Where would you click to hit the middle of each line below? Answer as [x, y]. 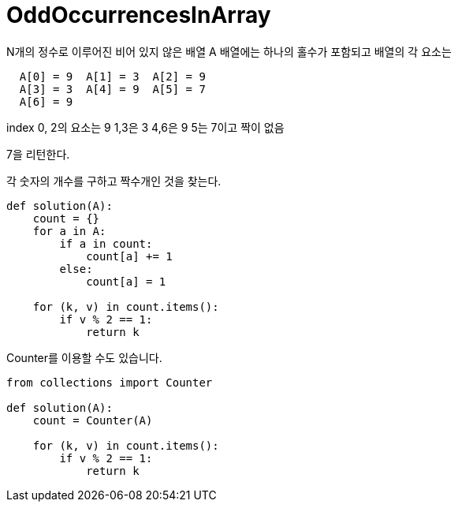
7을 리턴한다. [38, 154]
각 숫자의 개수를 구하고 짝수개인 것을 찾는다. [114, 181]
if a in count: [106, 243]
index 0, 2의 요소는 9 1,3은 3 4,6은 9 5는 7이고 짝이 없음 [145, 127]
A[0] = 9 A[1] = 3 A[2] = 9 [112, 76]
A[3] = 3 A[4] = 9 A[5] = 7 [112, 89]
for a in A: [69, 231]
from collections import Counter [110, 382]
